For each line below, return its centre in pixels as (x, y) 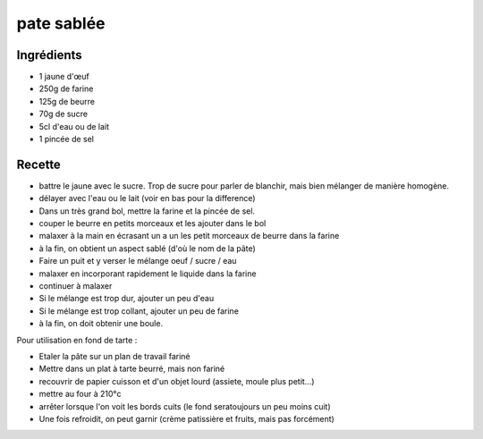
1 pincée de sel (66, 139)
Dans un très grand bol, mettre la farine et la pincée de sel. (147, 211)
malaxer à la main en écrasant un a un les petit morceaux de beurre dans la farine (189, 236)
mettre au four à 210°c (80, 394)
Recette (39, 164)
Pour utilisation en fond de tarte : (77, 340)
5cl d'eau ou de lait (74, 126)
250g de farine (66, 89)
